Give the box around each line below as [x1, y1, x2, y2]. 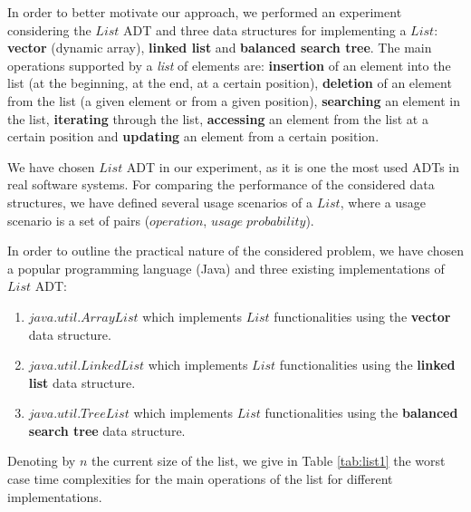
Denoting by [7, 451, 76, 470]
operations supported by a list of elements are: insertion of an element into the [7, 55, 451, 74]
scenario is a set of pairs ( [7, 210, 150, 229]
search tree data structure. [28, 420, 186, 440]
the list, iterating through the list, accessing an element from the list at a [7, 109, 428, 128]
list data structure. [28, 372, 136, 391]
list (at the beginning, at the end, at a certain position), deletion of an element [7, 73, 452, 92]
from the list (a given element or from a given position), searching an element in [7, 91, 460, 110]
